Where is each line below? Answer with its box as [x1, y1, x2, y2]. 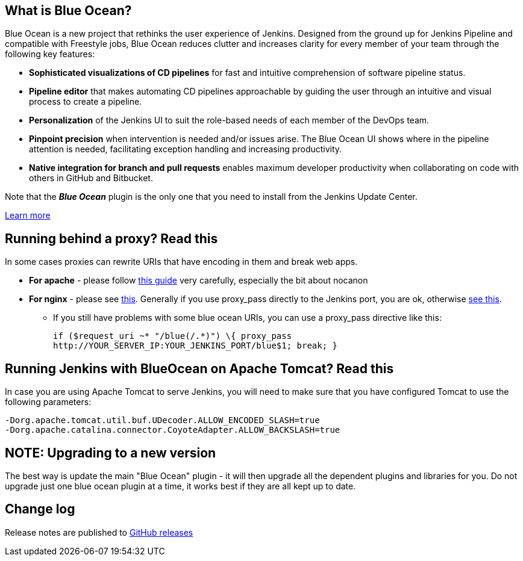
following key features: [5, 49, 95, 60]
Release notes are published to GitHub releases [5, 527, 193, 538]
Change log [5, 501, 75, 517]
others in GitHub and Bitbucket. [29, 173, 153, 184]
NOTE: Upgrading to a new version [5, 445, 216, 460]
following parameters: [5, 397, 92, 408]
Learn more [5, 210, 51, 221]
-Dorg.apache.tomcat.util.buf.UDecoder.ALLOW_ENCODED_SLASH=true [5, 415, 320, 426]
